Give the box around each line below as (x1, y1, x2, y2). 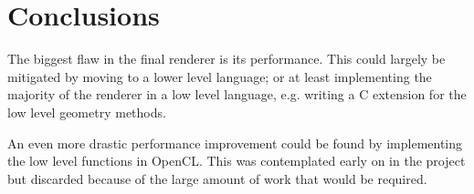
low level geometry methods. (7, 102, 166, 121)
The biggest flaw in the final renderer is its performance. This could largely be (7, 49, 446, 68)
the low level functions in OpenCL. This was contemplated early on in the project (7, 151, 466, 170)
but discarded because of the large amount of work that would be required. (7, 168, 427, 188)
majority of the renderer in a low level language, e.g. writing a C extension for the (7, 85, 467, 104)
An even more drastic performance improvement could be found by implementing (7, 133, 463, 152)
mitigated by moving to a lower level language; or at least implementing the (7, 66, 432, 86)
